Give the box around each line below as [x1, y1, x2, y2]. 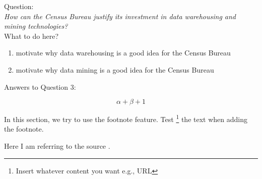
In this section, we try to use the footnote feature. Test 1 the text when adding [4, 112, 247, 124]
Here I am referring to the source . [4, 141, 110, 151]
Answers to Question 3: [4, 81, 76, 92]
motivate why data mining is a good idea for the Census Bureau [16, 64, 214, 75]
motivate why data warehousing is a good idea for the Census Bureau [16, 47, 231, 58]
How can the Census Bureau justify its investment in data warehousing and [4, 11, 236, 21]
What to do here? [4, 30, 59, 41]
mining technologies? [4, 21, 68, 31]
